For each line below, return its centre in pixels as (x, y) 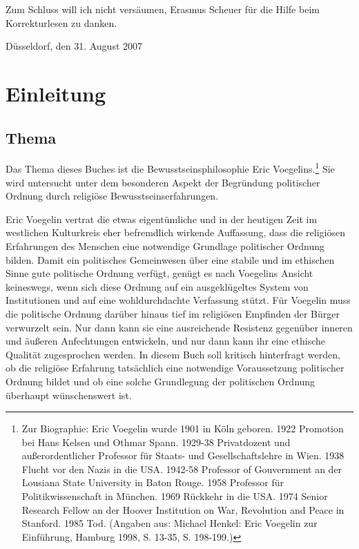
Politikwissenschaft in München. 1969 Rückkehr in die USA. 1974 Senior (175, 496)
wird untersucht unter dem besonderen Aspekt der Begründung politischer (163, 182)
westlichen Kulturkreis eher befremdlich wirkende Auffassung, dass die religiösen (175, 232)
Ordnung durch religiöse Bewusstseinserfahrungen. (112, 196)
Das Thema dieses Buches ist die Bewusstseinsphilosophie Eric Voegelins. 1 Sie (170, 168)
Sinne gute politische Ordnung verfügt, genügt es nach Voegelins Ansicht (159, 273)
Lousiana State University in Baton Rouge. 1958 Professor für (153, 482)
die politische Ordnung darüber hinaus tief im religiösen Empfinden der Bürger (173, 313)
